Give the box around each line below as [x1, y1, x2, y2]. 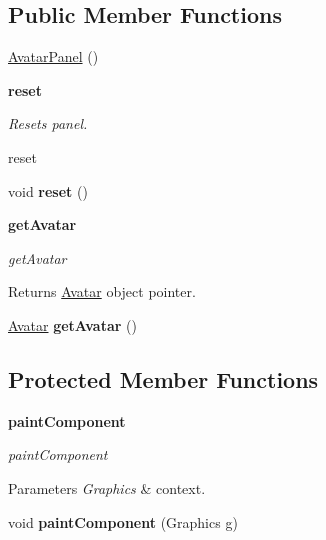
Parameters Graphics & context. [8, 477, 206, 498]
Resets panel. [8, 113, 88, 134]
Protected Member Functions [8, 363, 319, 394]
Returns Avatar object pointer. [8, 281, 196, 302]
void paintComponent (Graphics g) [8, 511, 238, 532]
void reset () [8, 180, 88, 201]
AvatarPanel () [8, 46, 99, 67]
